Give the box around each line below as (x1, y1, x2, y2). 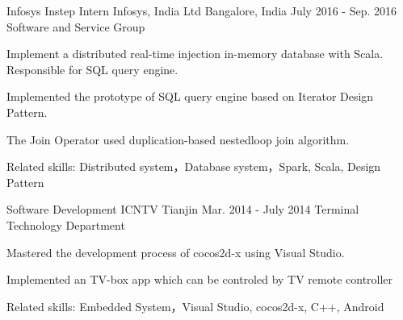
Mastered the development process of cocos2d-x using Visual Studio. (6, 243, 345, 260)
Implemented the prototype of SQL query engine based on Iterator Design (6, 88, 374, 105)
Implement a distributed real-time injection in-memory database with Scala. (6, 45, 384, 62)
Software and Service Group (6, 18, 145, 35)
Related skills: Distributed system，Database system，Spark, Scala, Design (6, 158, 381, 175)
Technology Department (6, 216, 125, 233)
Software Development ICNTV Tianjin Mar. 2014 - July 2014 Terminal (6, 201, 359, 218)
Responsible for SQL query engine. (6, 60, 178, 77)
